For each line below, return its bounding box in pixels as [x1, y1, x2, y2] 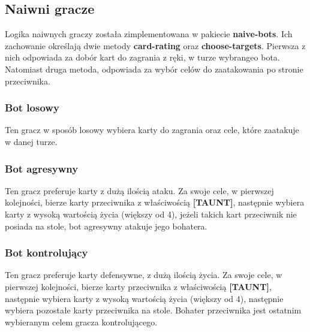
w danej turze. [5, 135, 58, 147]
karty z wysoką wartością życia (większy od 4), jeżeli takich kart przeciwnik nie [5, 207, 297, 220]
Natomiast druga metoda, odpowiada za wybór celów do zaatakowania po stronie [5, 62, 303, 75]
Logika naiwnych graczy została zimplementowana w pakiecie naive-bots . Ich [5, 28, 293, 40]
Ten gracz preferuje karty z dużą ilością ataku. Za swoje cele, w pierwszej [5, 184, 274, 197]
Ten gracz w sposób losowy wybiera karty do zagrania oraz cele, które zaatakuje [5, 123, 299, 136]
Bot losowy [5, 100, 59, 115]
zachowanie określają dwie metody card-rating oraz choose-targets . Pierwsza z [5, 39, 306, 52]
